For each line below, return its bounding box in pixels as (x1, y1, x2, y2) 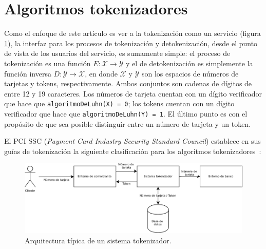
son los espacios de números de (141, 68, 239, 79)
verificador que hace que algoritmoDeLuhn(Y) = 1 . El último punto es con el (4, 108, 248, 119)
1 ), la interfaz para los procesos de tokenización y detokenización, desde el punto (4, 37, 258, 48)
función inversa (4, 68, 51, 79)
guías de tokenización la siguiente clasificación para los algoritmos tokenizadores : (4, 145, 261, 156)
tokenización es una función (4, 58, 91, 68)
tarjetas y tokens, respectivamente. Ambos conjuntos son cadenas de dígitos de (4, 78, 252, 89)
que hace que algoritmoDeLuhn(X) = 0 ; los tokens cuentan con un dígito (4, 98, 235, 109)
